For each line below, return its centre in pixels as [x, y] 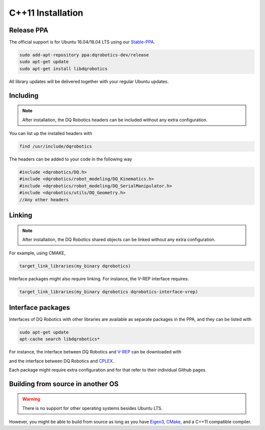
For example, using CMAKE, [37, 253]
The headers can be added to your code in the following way [71, 159]
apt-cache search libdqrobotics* [60, 339]
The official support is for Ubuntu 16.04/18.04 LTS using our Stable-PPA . [82, 42]
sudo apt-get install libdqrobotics [64, 68]
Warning [31, 399]
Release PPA [29, 30]
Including [24, 95]
